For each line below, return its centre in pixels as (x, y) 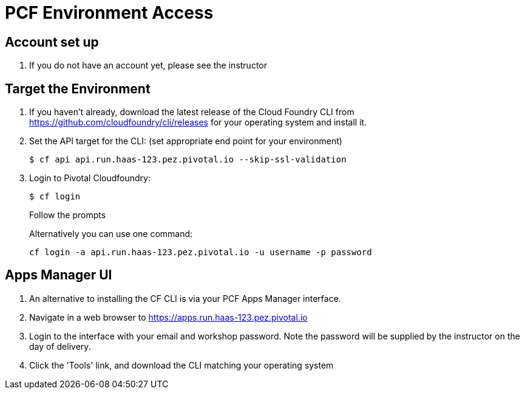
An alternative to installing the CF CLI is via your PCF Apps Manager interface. (185, 298)
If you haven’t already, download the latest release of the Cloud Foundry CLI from (192, 112)
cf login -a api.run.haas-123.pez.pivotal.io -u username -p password (201, 252)
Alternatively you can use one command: (111, 234)
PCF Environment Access (109, 13)
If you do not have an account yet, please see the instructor (148, 65)
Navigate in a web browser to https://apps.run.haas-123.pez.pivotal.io (168, 317)
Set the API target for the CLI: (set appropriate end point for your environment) (186, 141)
